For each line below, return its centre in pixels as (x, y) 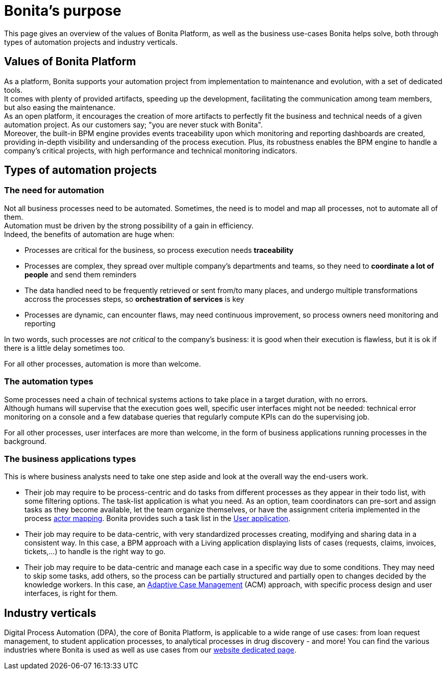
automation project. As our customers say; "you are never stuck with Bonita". (133, 124)
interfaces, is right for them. (71, 593)
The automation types (49, 382)
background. (26, 441)
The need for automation (54, 190)
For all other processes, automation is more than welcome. (103, 364)
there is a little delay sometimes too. (65, 348)
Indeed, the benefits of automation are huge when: (89, 234)
